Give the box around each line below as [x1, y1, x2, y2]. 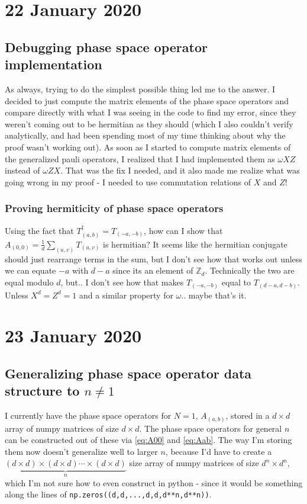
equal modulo [5, 276, 54, 288]
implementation [5, 55, 102, 73]
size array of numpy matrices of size [129, 457, 259, 469]
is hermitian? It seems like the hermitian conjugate [103, 237, 287, 250]
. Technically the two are [205, 264, 295, 277]
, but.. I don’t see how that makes [60, 276, 184, 288]
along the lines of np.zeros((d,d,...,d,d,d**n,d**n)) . [5, 488, 212, 500]
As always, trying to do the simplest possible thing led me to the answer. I [5, 82, 276, 95]
